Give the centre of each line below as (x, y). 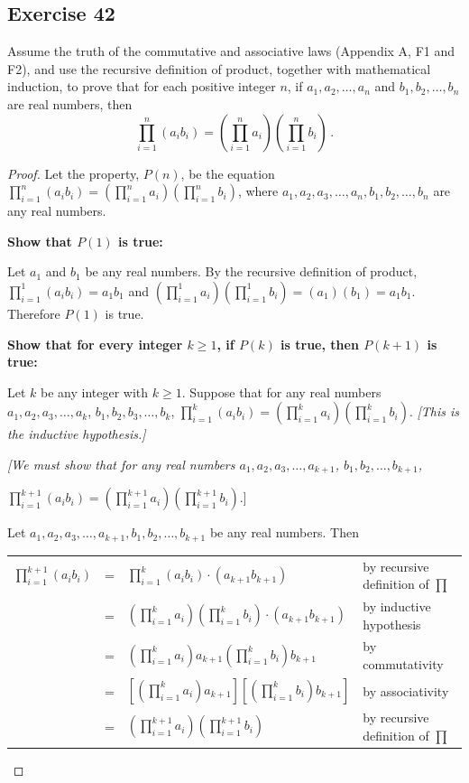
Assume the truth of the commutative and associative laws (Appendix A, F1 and (231, 51)
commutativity (403, 664)
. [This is (434, 411)
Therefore (34, 313)
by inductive (397, 606)
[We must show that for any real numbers (121, 464)
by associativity (406, 690)
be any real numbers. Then (284, 532)
